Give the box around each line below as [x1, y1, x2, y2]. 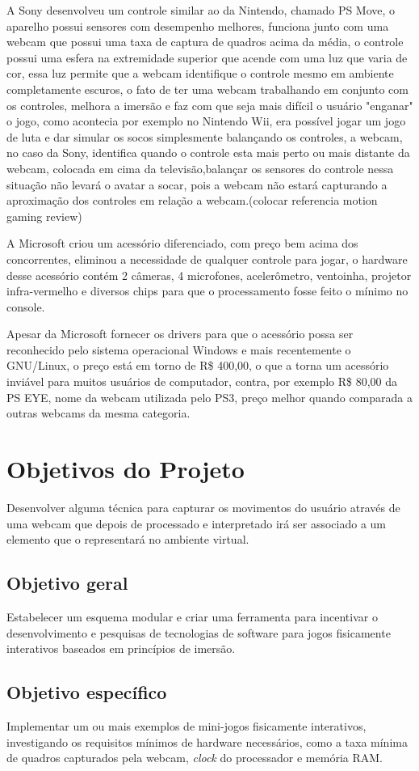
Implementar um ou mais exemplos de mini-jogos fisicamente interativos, [6, 717, 367, 734]
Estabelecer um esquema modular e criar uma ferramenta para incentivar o [6, 608, 378, 625]
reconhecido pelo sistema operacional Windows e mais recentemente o [6, 341, 351, 358]
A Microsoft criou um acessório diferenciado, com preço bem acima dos [6, 235, 358, 252]
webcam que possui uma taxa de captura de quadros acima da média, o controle [6, 33, 404, 50]
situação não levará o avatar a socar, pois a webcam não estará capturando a [6, 176, 388, 193]
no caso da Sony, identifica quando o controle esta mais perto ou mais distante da [6, 144, 410, 161]
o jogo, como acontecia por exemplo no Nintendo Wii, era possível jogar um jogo [6, 112, 406, 129]
